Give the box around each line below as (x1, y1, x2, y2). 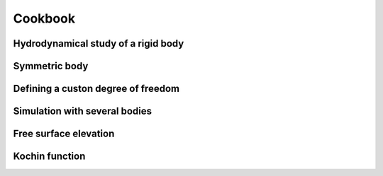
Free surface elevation (13, 128, 115, 140)
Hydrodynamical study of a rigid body (13, 37, 184, 49)
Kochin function (13, 151, 86, 163)
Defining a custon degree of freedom (13, 83, 180, 95)
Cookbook (13, 11, 76, 26)
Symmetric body (13, 60, 89, 72)
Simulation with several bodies (13, 105, 152, 117)
